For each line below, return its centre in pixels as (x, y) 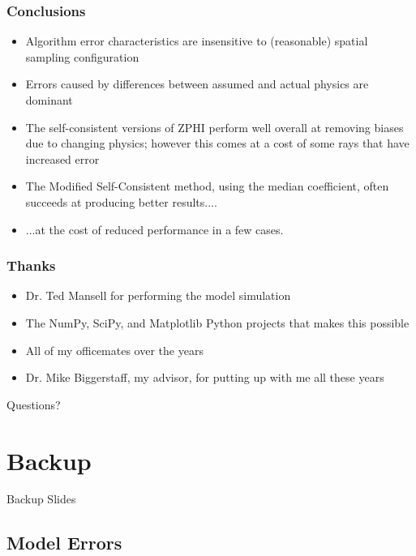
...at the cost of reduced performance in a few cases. (154, 229)
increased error (62, 158)
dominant (49, 100)
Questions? (34, 404)
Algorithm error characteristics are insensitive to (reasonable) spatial (197, 41)
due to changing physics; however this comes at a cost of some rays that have (217, 143)
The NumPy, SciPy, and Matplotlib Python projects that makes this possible (217, 322)
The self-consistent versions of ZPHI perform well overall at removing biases (214, 127)
